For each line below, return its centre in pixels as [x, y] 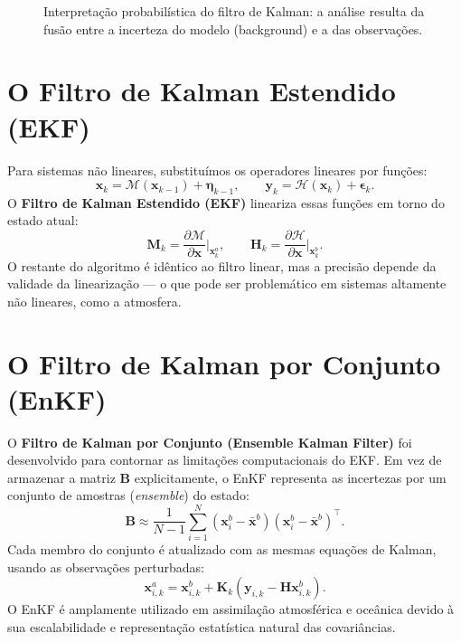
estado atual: [43, 220]
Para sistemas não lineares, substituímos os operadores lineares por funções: [217, 170]
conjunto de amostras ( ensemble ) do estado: [128, 495]
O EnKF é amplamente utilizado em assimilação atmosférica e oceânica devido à [231, 609]
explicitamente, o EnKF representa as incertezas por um [290, 477]
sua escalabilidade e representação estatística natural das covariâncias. [202, 626]
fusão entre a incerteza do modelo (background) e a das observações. [233, 28]
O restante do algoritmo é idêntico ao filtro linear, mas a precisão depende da [222, 265]
